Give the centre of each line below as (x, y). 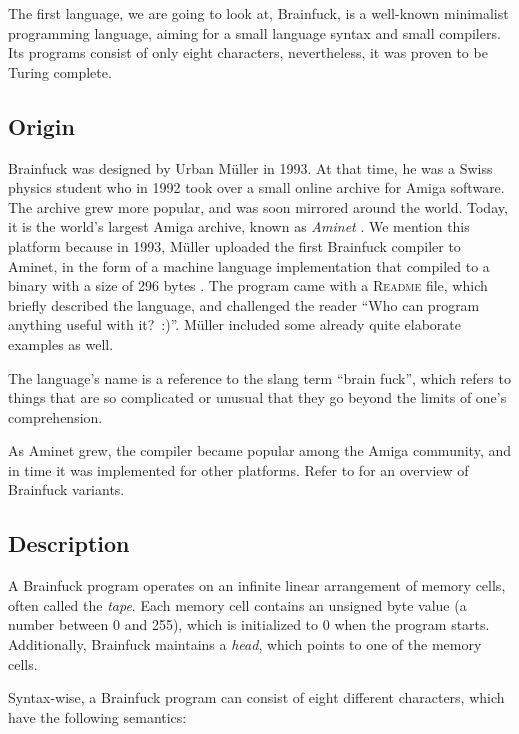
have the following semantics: (97, 716)
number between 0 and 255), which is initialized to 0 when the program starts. (249, 624)
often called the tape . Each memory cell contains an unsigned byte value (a (237, 604)
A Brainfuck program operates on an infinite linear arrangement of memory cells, (257, 585)
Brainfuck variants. (66, 489)
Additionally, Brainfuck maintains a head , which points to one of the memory (245, 644)
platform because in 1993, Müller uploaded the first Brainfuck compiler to (234, 245)
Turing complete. (60, 71)
